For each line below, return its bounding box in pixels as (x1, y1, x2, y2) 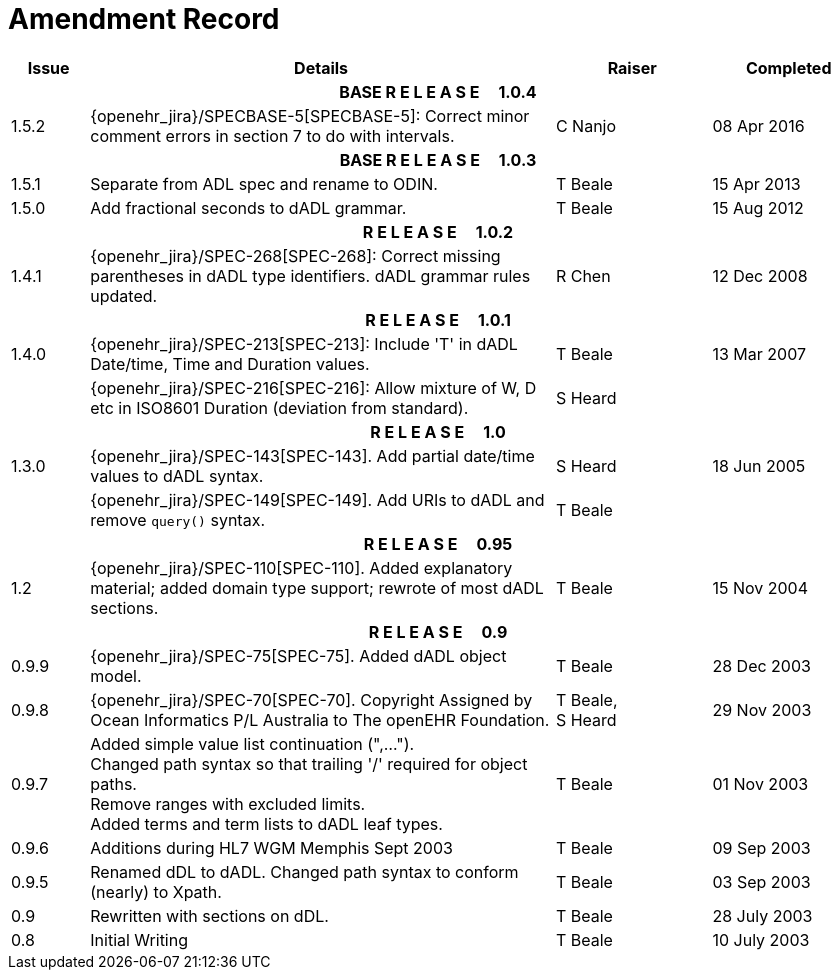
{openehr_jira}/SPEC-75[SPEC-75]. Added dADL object (90, 645, 507, 666)
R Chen (555, 265, 611, 286)
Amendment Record (8, 2, 280, 36)
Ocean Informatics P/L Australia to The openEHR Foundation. (90, 709, 550, 730)
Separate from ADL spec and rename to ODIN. (90, 173, 438, 194)
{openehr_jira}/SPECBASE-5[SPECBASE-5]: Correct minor (90, 105, 530, 126)
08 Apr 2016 (712, 115, 805, 136)
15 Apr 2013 (712, 173, 801, 194)
